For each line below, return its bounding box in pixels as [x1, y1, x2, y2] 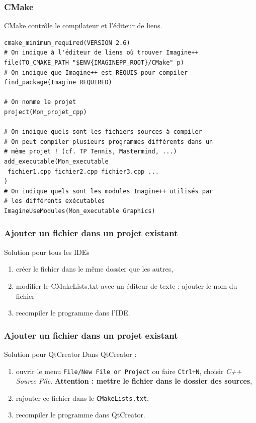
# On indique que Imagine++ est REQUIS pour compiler [4, 69, 188, 76]
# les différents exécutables [4, 197, 105, 205]
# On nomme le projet [4, 98, 76, 106]
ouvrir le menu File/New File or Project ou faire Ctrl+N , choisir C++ [16, 365, 242, 376]
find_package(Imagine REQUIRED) [4, 79, 112, 86]
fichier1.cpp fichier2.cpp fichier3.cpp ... [8, 168, 159, 175]
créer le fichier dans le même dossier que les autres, [16, 263, 174, 274]
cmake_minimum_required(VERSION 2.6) [4, 39, 130, 46]
